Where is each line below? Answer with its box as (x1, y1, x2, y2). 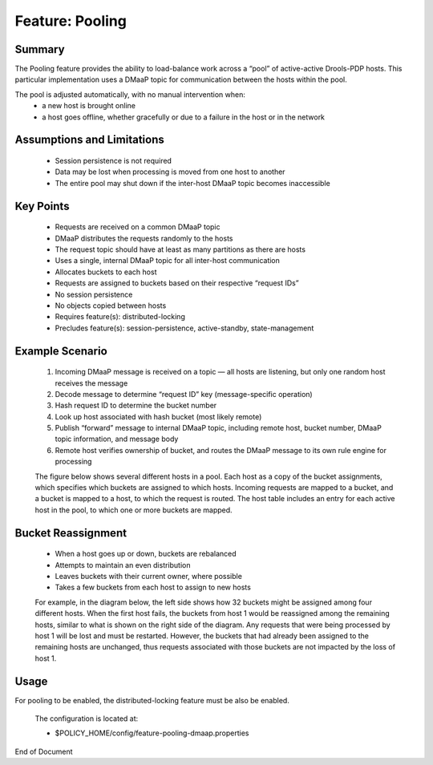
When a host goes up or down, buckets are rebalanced (55, 549, 237, 559)
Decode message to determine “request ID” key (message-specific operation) (55, 389, 313, 399)
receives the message (55, 378, 128, 388)
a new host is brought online (42, 101, 136, 111)
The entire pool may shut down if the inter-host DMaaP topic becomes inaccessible (55, 178, 330, 188)
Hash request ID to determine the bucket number (55, 401, 217, 411)
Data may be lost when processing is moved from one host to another (55, 167, 285, 176)
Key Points (14, 199, 70, 212)
